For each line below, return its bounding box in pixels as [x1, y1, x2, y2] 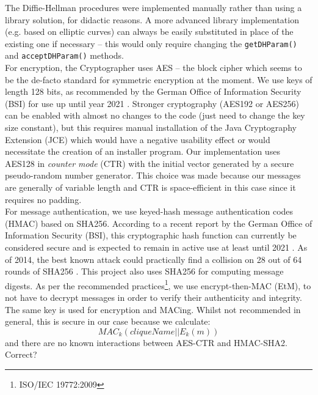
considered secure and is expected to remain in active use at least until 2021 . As [5, 241, 308, 253]
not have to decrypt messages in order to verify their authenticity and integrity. [5, 291, 302, 304]
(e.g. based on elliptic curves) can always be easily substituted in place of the [5, 25, 294, 38]
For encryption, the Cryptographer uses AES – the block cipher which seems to [5, 61, 302, 74]
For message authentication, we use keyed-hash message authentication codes [5, 205, 294, 218]
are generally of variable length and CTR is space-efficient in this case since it [5, 181, 296, 194]
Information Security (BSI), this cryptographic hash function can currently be [5, 229, 297, 242]
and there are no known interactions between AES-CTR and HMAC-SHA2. [5, 336, 287, 349]
